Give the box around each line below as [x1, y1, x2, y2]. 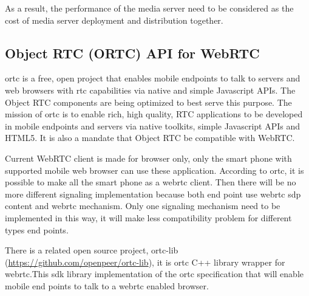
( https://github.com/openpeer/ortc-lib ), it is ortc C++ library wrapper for [5, 255, 285, 268]
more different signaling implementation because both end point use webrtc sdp [5, 187, 301, 200]
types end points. [5, 223, 69, 236]
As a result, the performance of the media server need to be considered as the [5, 2, 294, 14]
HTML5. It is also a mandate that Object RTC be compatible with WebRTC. [5, 131, 295, 144]
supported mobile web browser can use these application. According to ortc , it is [5, 163, 304, 176]
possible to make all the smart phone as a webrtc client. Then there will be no [5, 176, 296, 188]
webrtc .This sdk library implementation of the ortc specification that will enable [5, 267, 304, 280]
